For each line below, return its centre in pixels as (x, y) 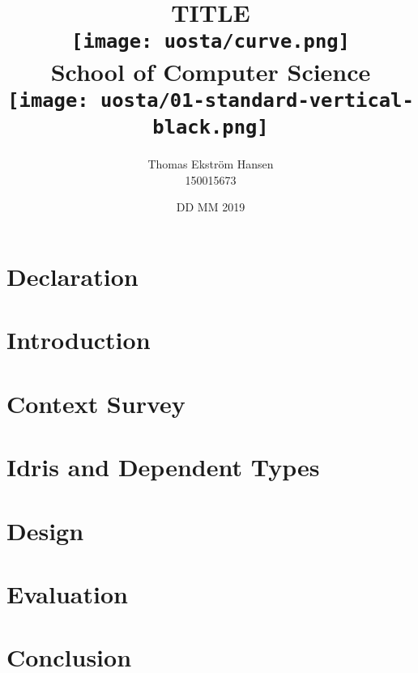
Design (45, 530)
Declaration (73, 277)
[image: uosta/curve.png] (211, 42)
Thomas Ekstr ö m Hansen (211, 164)
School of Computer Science (211, 71)
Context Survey (96, 403)
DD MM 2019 (211, 207)
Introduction (79, 340)
